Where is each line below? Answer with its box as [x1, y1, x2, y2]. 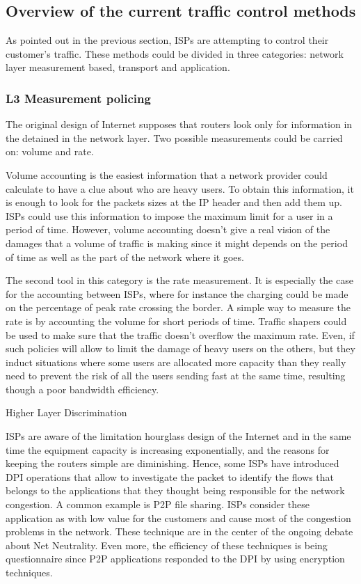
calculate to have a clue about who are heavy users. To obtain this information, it [6, 181, 354, 196]
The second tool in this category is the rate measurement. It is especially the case [6, 273, 353, 287]
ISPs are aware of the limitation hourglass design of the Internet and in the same [6, 429, 351, 443]
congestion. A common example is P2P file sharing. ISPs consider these [6, 497, 310, 512]
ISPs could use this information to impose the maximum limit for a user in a [6, 208, 333, 223]
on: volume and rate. [6, 144, 94, 159]
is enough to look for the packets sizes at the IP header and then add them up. [6, 195, 342, 210]
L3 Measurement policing [6, 89, 151, 106]
